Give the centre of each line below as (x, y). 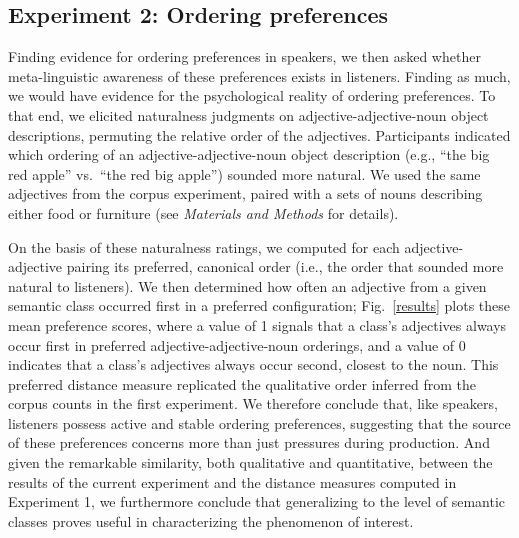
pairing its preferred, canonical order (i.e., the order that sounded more (285, 266)
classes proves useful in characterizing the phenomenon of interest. (211, 520)
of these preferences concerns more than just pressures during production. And (249, 442)
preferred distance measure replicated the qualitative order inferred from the (242, 383)
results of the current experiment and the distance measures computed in (232, 481)
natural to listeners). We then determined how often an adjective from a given (247, 285)
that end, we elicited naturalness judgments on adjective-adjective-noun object (248, 114)
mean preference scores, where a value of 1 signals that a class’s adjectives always (257, 324)
